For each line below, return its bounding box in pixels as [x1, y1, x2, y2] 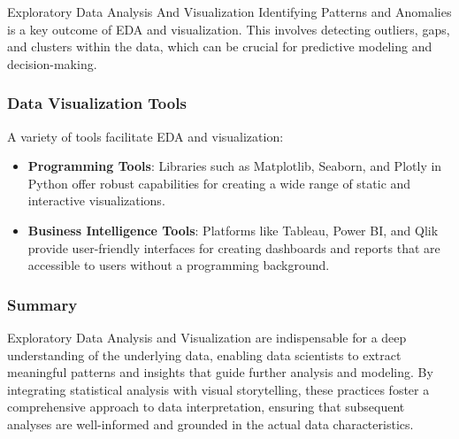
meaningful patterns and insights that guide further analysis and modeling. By [7, 363, 433, 381]
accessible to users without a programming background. [27, 256, 330, 274]
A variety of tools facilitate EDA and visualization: [7, 127, 284, 145]
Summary [7, 293, 78, 315]
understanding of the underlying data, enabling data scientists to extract [7, 345, 402, 364]
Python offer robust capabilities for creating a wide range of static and [27, 173, 411, 192]
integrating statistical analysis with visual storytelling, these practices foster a [7, 380, 430, 398]
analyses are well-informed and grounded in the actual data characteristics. [7, 414, 414, 433]
